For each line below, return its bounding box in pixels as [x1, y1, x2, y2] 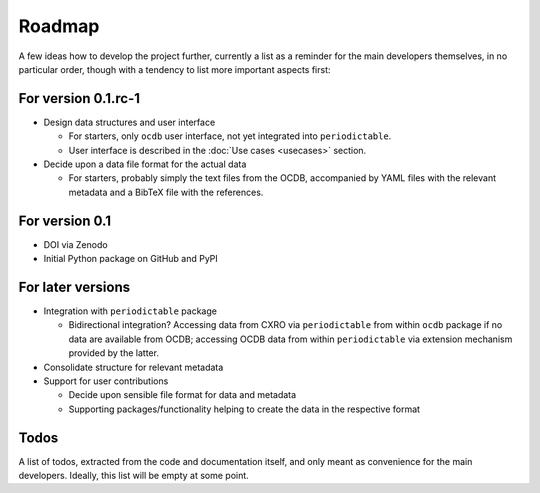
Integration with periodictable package [43, 305, 217, 317]
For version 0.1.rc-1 [18, 90, 140, 107]
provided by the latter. [68, 347, 160, 359]
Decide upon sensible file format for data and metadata [68, 389, 297, 401]
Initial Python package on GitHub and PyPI [43, 253, 219, 265]
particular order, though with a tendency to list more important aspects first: [18, 63, 331, 75]
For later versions [18, 278, 130, 295]
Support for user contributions [43, 375, 169, 387]
